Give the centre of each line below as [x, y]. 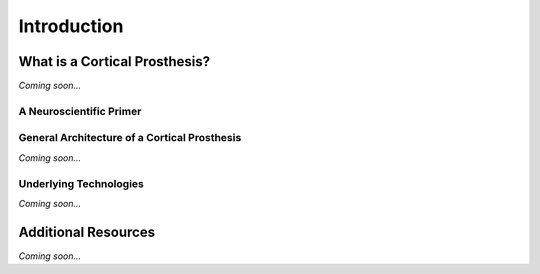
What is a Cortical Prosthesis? [114, 61]
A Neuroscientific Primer [80, 111]
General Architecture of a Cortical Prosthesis [130, 138]
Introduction [71, 26]
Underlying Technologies [81, 183]
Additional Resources [86, 231]
